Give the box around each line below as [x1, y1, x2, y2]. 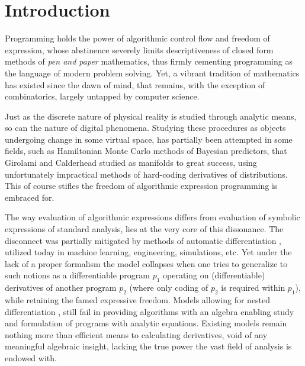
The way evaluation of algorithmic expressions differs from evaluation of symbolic [5, 211, 300, 223]
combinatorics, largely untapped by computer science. [5, 90, 200, 102]
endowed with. [5, 351, 57, 364]
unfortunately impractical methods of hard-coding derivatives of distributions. [5, 168, 288, 180]
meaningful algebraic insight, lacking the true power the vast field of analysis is [5, 340, 292, 352]
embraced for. [5, 191, 54, 203]
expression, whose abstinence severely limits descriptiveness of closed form [5, 43, 274, 56]
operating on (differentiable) [163, 269, 265, 281]
